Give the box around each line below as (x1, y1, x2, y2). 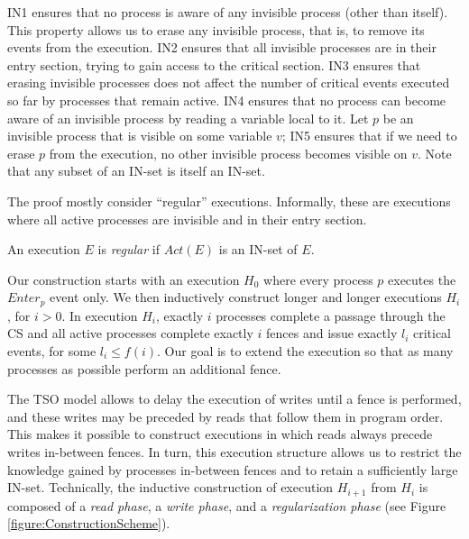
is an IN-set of (218, 240, 298, 259)
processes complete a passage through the (216, 306, 446, 324)
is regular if (97, 240, 161, 259)
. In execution (61, 306, 138, 324)
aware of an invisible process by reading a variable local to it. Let (7, 108, 369, 127)
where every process (263, 269, 373, 288)
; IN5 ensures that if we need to (281, 126, 457, 145)
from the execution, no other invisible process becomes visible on (49, 143, 408, 162)
